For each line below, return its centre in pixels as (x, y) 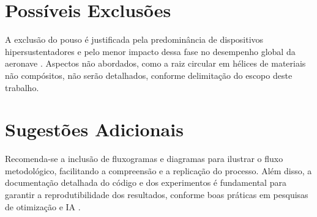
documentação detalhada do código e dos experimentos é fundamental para (146, 182)
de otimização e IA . (43, 206)
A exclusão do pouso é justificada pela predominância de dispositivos (134, 39)
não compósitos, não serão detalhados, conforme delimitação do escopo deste (149, 75)
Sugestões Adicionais (94, 129)
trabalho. (22, 87)
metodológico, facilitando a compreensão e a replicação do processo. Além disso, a (158, 170)
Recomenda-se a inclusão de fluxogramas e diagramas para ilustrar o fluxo (144, 159)
